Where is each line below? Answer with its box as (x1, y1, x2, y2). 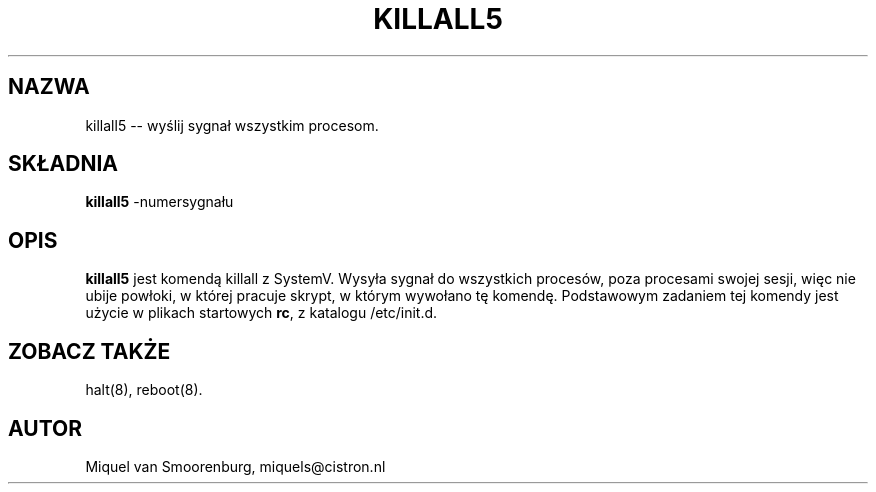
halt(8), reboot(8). (85, 381, 203, 399)
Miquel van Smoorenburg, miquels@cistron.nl (85, 457, 386, 475)
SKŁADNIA (8, 151, 118, 177)
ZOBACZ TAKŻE (8, 338, 171, 364)
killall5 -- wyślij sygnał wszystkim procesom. (85, 116, 379, 134)
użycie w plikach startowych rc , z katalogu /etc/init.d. (85, 304, 438, 322)
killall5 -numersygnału (85, 193, 234, 211)
